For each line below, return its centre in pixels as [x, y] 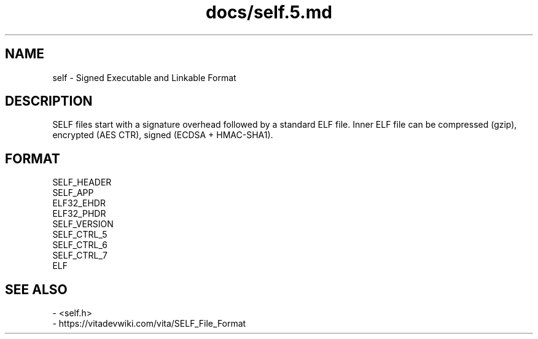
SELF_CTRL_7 [80, 255]
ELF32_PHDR [79, 214]
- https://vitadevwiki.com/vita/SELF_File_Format [149, 324]
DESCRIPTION [49, 101]
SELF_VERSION [83, 224]
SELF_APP [73, 193]
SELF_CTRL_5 [80, 235]
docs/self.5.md [269, 12]
